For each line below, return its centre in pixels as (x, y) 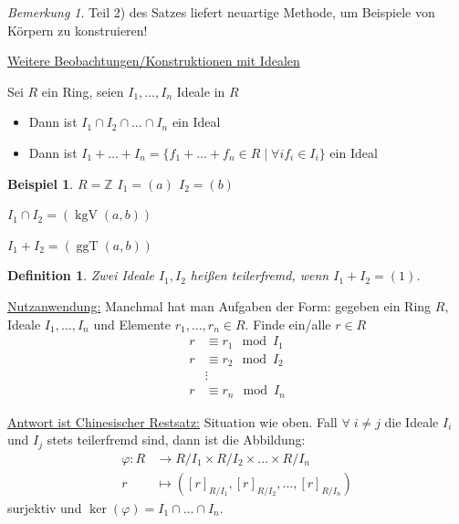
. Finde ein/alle (288, 324)
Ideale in (201, 91)
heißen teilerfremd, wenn (260, 275)
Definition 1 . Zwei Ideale (81, 275)
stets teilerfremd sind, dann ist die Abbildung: (176, 440)
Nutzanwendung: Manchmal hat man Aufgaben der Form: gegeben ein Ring (219, 305)
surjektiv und (45, 507)
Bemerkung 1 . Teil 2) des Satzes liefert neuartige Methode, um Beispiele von (221, 12)
